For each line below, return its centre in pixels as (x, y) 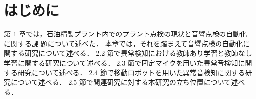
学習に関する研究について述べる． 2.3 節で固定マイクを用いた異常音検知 (121, 62)
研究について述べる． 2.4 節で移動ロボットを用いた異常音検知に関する (131, 72)
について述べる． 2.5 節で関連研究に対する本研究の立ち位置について (121, 82)
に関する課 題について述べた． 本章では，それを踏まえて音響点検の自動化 (124, 43)
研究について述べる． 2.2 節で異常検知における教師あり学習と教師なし (138, 53)
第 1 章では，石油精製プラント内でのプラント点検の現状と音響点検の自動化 (126, 34)
